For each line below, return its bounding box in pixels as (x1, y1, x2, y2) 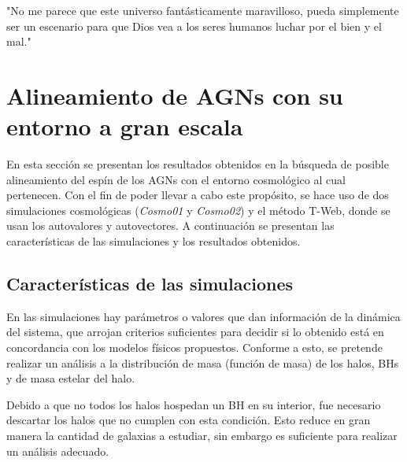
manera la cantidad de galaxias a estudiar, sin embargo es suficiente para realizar (6, 427, 398, 444)
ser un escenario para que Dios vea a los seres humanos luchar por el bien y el (6, 17, 382, 34)
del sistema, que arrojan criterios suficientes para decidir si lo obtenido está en (6, 323, 384, 340)
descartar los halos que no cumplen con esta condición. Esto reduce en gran (6, 412, 371, 428)
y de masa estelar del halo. (6, 370, 135, 386)
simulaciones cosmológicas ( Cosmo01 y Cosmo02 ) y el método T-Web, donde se (6, 201, 390, 218)
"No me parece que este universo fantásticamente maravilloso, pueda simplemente (6, 2, 399, 18)
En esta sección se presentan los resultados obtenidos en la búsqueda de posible (6, 156, 389, 172)
